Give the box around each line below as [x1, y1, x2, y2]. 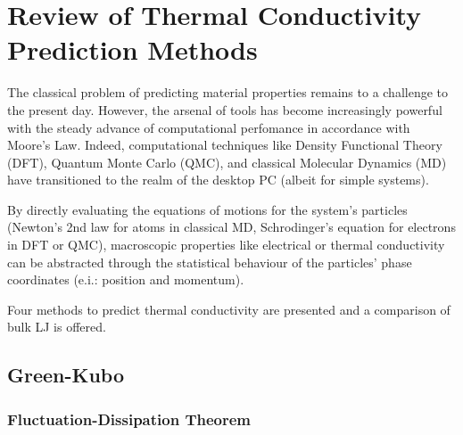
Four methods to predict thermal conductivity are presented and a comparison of [7, 300, 451, 318]
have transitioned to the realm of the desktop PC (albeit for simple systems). [7, 170, 429, 189]
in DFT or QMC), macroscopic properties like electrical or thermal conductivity [7, 235, 445, 254]
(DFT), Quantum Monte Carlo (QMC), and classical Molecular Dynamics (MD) [7, 152, 447, 171]
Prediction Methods [7, 31, 258, 68]
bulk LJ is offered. [7, 317, 106, 336]
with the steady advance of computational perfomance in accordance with [7, 118, 410, 136]
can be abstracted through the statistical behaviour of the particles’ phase [7, 252, 412, 271]
